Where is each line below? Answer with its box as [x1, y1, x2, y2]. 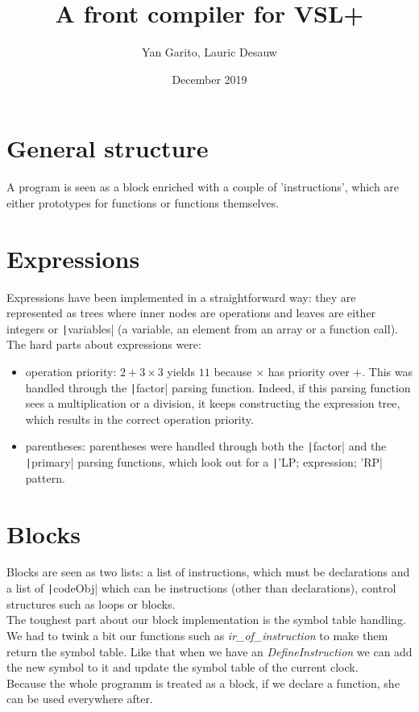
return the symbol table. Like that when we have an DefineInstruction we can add [6, 643, 413, 660]
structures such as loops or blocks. [6, 595, 176, 612]
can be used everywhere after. [6, 690, 153, 707]
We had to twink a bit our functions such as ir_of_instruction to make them [6, 626, 388, 643]
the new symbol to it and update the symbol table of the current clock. [6, 659, 359, 676]
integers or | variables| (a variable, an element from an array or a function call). [6, 320, 398, 337]
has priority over [268, 363, 350, 379]
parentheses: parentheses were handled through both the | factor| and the [25, 438, 387, 454]
